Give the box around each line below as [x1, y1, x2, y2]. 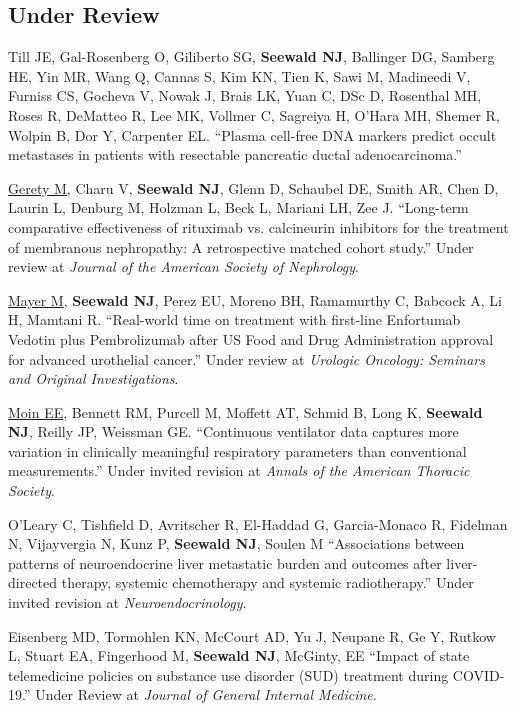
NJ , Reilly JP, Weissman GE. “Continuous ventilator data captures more [8, 421, 459, 442]
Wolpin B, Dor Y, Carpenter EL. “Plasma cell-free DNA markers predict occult [8, 124, 497, 145]
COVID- [452, 664, 505, 685]
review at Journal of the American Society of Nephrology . [8, 256, 359, 277]
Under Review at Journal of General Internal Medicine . [35, 684, 377, 705]
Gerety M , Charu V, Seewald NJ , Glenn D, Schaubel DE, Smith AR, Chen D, [8, 177, 499, 198]
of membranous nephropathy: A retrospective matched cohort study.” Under [8, 236, 474, 257]
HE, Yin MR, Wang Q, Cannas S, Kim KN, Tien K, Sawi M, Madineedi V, [8, 65, 471, 86]
